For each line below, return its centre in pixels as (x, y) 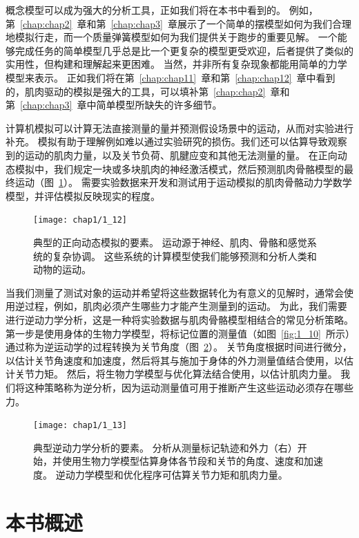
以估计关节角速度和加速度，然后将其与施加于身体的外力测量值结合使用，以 (175, 360)
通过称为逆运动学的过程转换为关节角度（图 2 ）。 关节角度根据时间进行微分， (179, 347)
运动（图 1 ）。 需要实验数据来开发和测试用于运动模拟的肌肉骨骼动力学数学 (183, 182)
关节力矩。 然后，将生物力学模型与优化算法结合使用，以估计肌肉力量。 (176, 374)
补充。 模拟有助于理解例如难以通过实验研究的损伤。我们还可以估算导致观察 (176, 141)
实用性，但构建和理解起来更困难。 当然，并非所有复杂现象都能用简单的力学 (176, 64)
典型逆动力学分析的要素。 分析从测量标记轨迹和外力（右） (165, 447)
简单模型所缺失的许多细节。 (159, 105)
